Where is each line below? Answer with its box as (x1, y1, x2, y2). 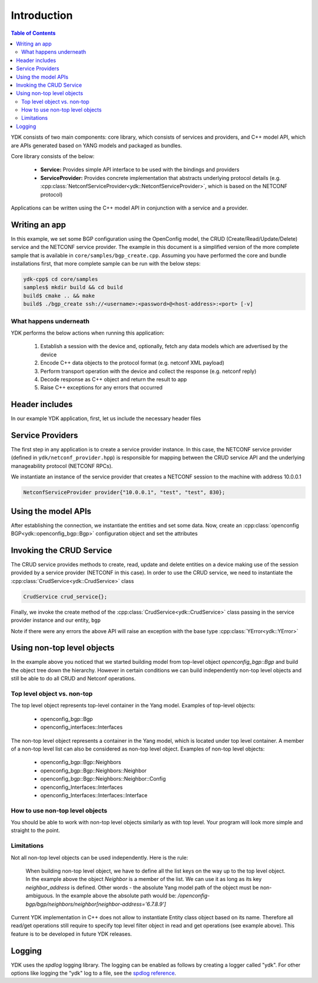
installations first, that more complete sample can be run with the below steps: (11, 260, 201, 267)
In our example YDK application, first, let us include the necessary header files (11, 415, 201, 422)
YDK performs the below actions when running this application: (11, 329, 165, 336)
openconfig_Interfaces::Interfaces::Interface (40, 791, 148, 799)
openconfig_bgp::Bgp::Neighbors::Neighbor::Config (40, 775, 166, 782)
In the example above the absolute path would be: (55, 892, 177, 899)
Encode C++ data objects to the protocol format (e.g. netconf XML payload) (40, 359, 225, 366)
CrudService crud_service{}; (23, 593, 108, 600)
